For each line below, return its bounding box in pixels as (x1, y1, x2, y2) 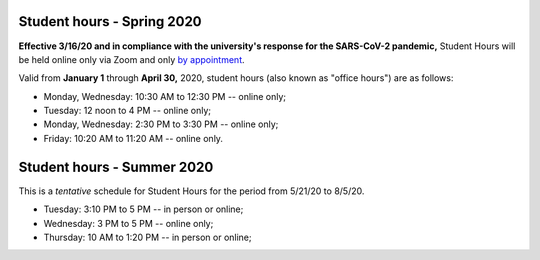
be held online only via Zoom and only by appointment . (18, 53, 245, 65)
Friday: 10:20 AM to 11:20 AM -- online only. (43, 132, 224, 144)
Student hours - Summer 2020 (18, 158, 214, 175)
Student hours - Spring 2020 (18, 13, 202, 30)
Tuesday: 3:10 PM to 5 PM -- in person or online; (43, 203, 244, 215)
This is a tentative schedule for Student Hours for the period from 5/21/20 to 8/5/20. (18, 185, 365, 197)
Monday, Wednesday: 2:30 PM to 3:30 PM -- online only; (43, 118, 279, 130)
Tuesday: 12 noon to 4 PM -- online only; (43, 105, 212, 117)
